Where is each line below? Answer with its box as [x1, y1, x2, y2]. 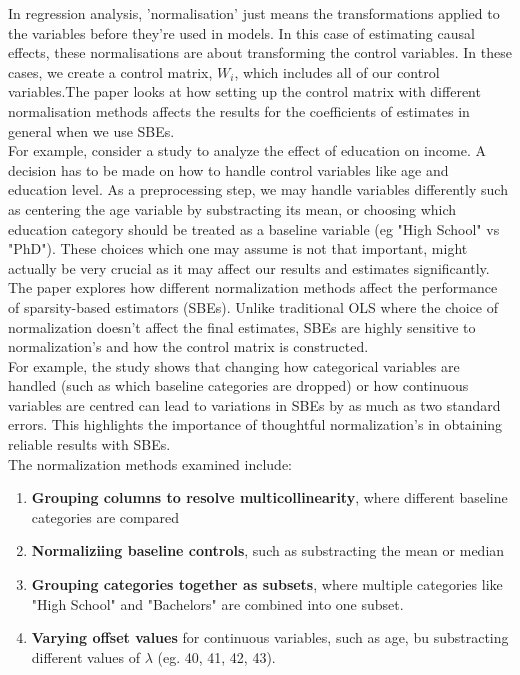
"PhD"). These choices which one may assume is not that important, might [8, 238, 468, 259]
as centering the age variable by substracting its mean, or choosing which [8, 198, 457, 219]
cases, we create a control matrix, [8, 61, 213, 82]
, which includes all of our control [234, 61, 440, 82]
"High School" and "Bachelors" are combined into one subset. [31, 593, 404, 614]
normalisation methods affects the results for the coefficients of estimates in [8, 100, 470, 121]
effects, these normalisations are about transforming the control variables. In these [8, 42, 512, 63]
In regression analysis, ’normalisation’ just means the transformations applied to [8, 3, 500, 23]
